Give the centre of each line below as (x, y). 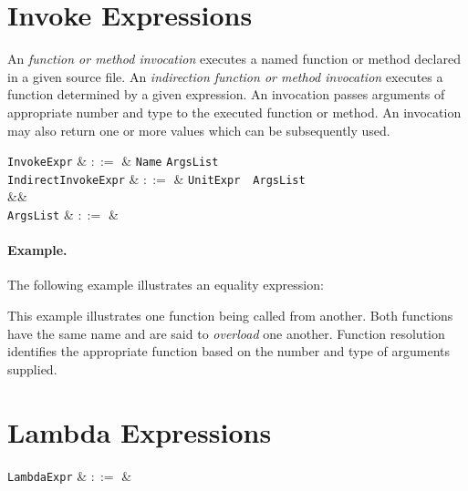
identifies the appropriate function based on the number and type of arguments (229, 351)
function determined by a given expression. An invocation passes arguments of (226, 94)
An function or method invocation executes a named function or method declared (234, 59)
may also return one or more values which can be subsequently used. (199, 130)
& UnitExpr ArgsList (239, 178)
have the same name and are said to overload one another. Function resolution (226, 333)
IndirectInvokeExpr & (73, 178)
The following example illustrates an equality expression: (166, 285)
